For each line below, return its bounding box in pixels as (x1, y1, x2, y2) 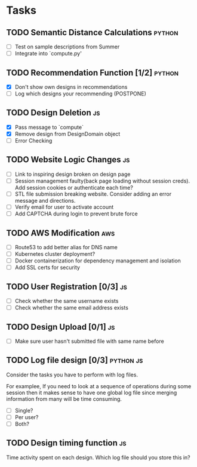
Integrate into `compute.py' (14, 50, 82, 57)
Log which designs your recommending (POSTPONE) (14, 90, 146, 97)
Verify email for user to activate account (14, 203, 114, 211)
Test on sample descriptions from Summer (14, 43, 120, 50)
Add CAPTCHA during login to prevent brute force (14, 210, 138, 218)
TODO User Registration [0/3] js (6, 282, 127, 292)
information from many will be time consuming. (6, 395, 122, 403)
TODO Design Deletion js (6, 108, 100, 118)
